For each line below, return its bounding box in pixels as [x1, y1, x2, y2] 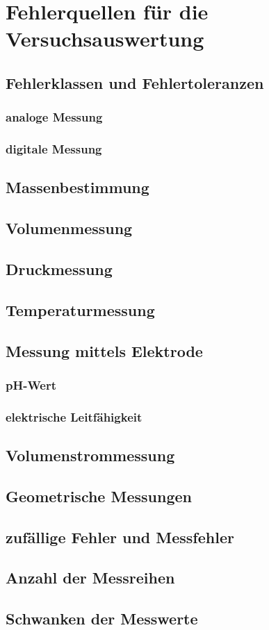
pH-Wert [6, 376, 57, 393]
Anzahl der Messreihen [6, 567, 175, 588]
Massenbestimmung [6, 176, 149, 198]
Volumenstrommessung [6, 445, 175, 466]
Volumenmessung [6, 217, 133, 239]
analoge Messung [6, 108, 103, 126]
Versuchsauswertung [6, 24, 204, 53]
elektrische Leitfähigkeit [6, 408, 142, 425]
